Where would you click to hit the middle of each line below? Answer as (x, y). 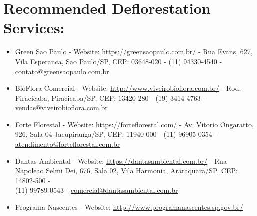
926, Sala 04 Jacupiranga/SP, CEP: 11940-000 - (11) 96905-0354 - (116, 134)
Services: (34, 28)
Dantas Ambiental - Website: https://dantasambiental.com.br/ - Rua (121, 161)
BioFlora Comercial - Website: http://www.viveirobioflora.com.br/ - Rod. (128, 88)
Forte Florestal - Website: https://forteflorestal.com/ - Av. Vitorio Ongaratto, (134, 124)
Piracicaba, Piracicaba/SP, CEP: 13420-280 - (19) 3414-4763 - (110, 98)
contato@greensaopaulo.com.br (62, 71)
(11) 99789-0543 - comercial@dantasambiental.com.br (97, 190)
